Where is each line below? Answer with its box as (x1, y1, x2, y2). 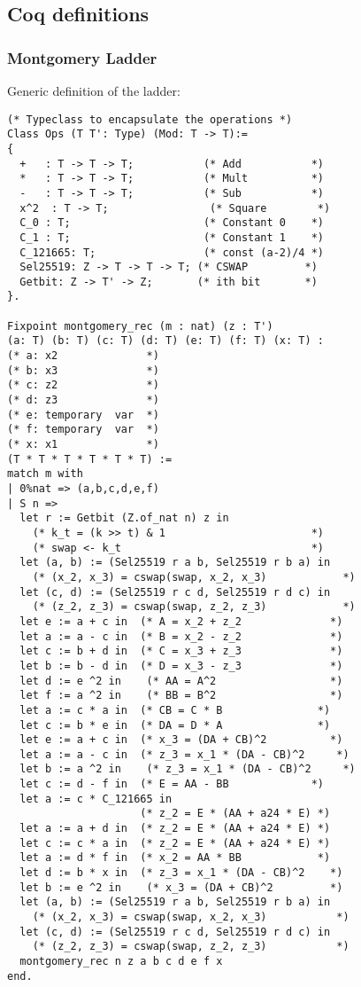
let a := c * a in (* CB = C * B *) (19, 703, 331, 717)
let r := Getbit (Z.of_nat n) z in (19, 512, 229, 525)
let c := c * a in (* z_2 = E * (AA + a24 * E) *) (19, 836, 331, 850)
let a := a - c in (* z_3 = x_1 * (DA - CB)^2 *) (19, 748, 349, 761)
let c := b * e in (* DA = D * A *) (19, 718, 331, 732)
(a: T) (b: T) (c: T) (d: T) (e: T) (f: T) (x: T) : (7, 334, 324, 348)
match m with (7, 467, 83, 481)
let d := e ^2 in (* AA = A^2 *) (19, 674, 343, 687)
